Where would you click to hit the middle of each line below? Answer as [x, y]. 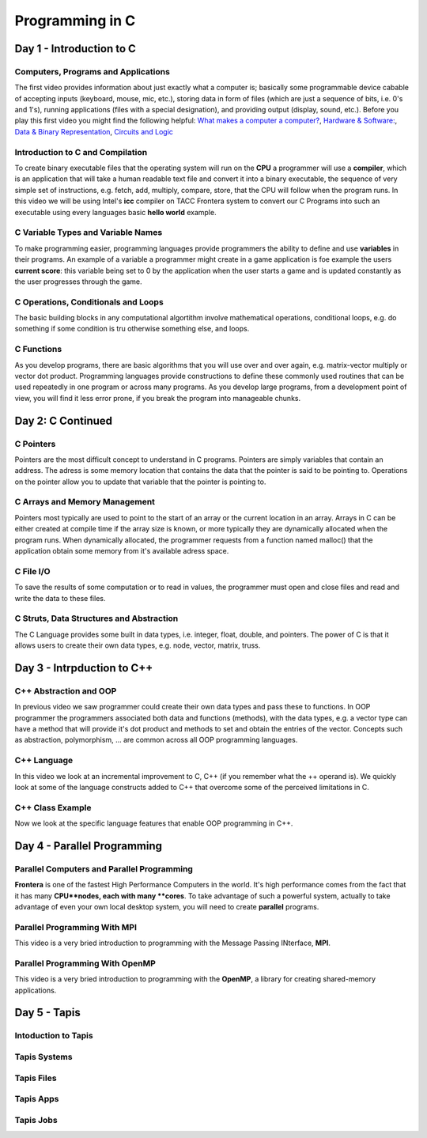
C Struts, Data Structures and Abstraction [96, 618]
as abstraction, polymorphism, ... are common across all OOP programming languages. [156, 740]
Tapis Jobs [36, 1120]
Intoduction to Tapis [54, 1036]
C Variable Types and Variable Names [89, 233]
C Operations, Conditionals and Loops [89, 302]
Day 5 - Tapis [47, 1013]
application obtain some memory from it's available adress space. [122, 550]
